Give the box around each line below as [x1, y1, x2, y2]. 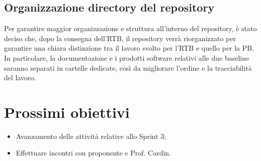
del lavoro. [4, 72, 36, 83]
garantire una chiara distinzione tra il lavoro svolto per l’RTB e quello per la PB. [4, 43, 254, 53]
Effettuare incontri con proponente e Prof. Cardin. [16, 147, 171, 158]
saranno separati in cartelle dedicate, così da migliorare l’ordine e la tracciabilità [4, 62, 252, 73]
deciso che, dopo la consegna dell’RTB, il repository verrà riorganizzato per [4, 33, 236, 43]
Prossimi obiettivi [4, 101, 130, 122]
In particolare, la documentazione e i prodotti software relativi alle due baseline [4, 52, 249, 63]
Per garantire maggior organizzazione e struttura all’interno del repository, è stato [4, 23, 257, 34]
